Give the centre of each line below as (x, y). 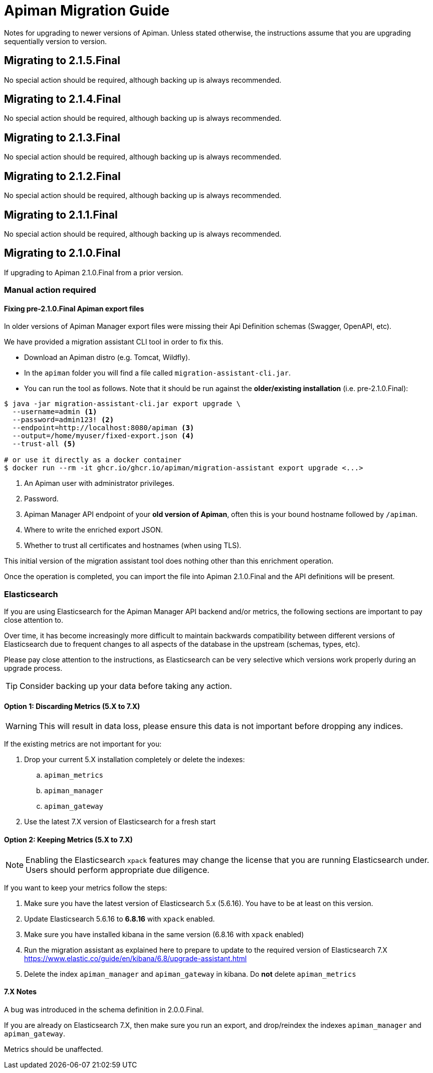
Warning (21, 726)
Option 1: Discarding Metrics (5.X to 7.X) (72, 706)
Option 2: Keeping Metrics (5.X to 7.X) (68, 839)
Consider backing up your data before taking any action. (126, 686)
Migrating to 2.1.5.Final (62, 61)
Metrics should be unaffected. (54, 1049)
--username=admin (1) (55, 412)
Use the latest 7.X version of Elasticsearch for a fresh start (120, 822)
